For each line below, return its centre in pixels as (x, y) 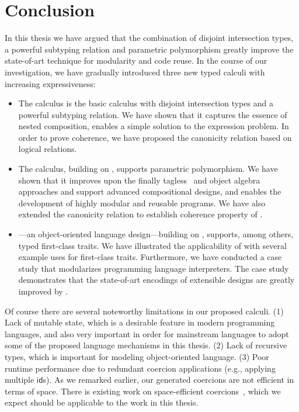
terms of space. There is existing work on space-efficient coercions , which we (143, 391)
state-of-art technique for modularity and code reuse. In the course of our (136, 60)
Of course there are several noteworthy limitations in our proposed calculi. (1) (144, 311)
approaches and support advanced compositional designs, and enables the (150, 191)
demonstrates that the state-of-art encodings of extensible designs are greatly (157, 280)
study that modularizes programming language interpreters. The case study (154, 268)
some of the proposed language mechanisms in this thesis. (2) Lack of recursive (146, 345)
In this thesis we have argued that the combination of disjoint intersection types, (149, 38)
